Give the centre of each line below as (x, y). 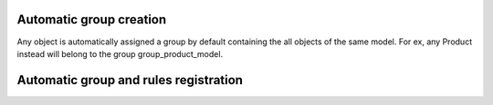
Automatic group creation (92, 19)
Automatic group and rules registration (130, 80)
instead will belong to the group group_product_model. (120, 53)
